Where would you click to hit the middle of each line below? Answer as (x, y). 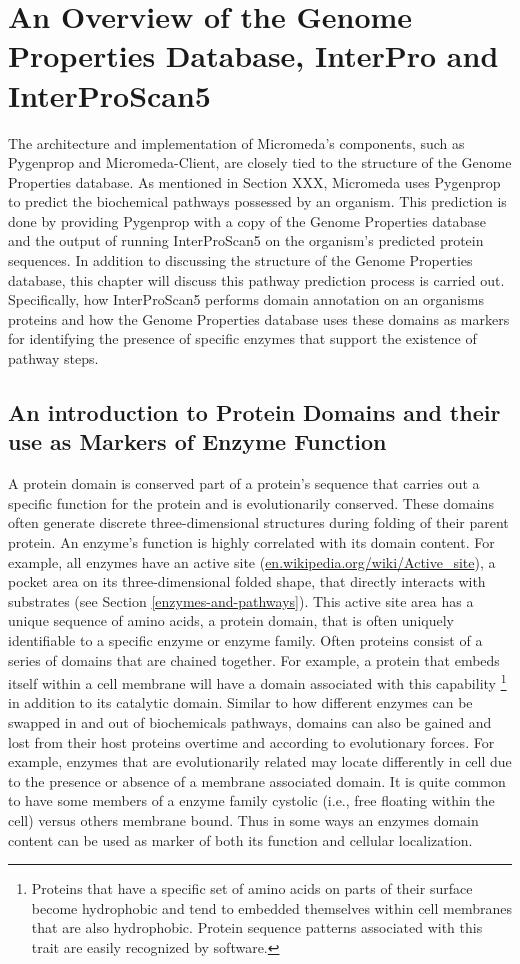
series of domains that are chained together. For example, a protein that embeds (254, 659)
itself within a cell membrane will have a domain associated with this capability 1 (257, 681)
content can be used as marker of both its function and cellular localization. (240, 839)
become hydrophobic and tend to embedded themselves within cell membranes (271, 907)
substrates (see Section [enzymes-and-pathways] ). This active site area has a (241, 600)
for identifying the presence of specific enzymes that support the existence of (242, 338)
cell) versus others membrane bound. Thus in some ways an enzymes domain (243, 819)
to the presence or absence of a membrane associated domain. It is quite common (257, 780)
